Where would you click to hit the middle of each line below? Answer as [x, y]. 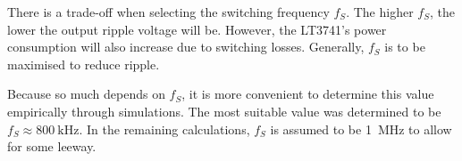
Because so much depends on [86, 94]
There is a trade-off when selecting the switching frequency [168, 12]
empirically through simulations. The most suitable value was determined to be [224, 111]
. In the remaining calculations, [164, 129]
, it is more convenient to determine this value [308, 94]
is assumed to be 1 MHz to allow [361, 129]
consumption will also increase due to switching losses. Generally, [186, 47]
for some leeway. [52, 146]
